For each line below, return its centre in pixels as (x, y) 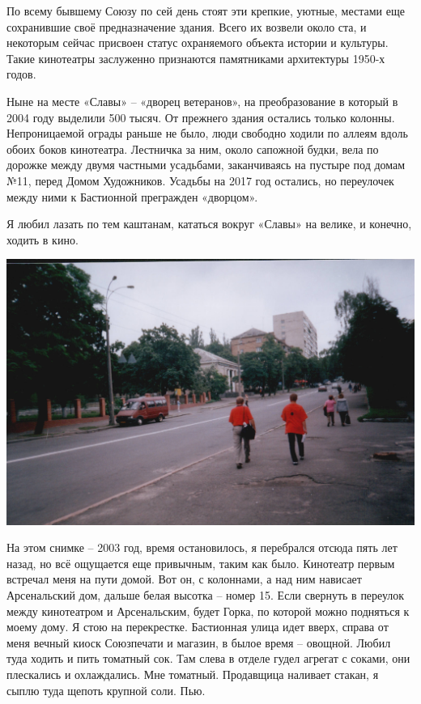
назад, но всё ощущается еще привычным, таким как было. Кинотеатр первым (201, 563)
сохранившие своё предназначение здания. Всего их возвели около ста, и (187, 26)
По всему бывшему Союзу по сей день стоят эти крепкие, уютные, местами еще (206, 11)
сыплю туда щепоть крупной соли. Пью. (106, 690)
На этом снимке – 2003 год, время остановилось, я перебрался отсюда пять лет (202, 547)
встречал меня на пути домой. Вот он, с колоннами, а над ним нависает (184, 579)
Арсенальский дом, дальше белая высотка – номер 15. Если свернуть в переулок (206, 594)
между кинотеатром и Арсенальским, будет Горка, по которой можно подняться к (208, 611)
